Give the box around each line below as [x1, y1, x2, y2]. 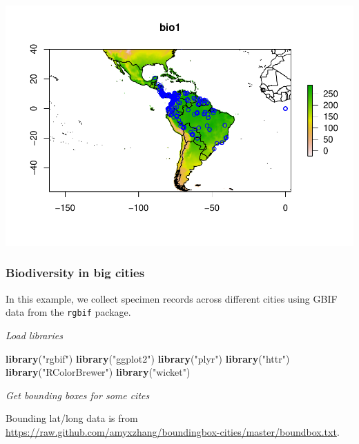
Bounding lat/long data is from [6, 411, 138, 425]
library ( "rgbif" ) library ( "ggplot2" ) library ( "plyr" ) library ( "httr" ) [6, 351, 290, 365]
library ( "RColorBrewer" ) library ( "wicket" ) [6, 365, 191, 379]
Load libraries [6, 327, 63, 342]
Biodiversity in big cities [6, 264, 145, 281]
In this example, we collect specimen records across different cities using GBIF [6, 291, 338, 305]
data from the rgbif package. [6, 305, 131, 319]
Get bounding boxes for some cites [6, 387, 150, 402]
